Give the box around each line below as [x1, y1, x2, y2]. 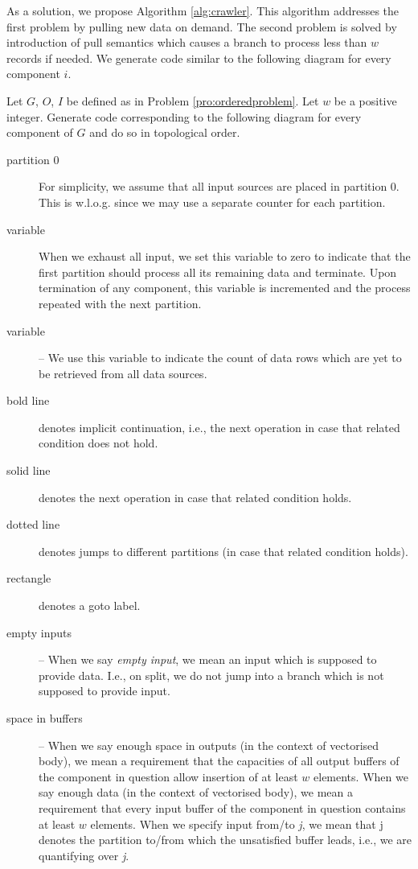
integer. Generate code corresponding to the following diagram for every [6, 108, 362, 125]
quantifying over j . [39, 846, 129, 863]
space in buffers [6, 710, 83, 726]
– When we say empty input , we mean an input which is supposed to [39, 651, 377, 668]
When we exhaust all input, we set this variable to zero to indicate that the [39, 248, 411, 265]
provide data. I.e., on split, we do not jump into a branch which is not [39, 666, 384, 683]
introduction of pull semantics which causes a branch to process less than [6, 34, 367, 51]
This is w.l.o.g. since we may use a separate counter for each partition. [39, 193, 386, 210]
